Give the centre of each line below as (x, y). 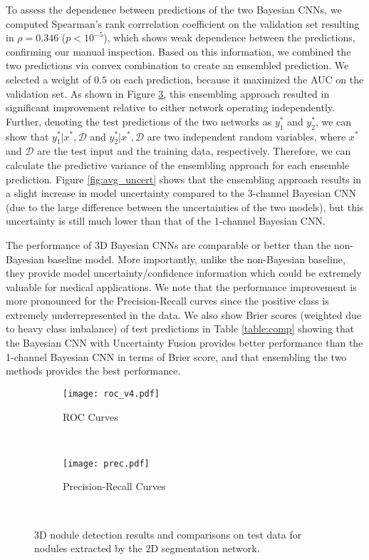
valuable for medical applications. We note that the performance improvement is (181, 286)
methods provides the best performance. (93, 371)
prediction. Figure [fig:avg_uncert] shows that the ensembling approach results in (183, 179)
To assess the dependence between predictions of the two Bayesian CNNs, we (174, 9)
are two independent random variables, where (246, 136)
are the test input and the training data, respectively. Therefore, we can (194, 151)
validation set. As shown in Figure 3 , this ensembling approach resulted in (168, 93)
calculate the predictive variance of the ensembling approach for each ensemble (178, 164)
